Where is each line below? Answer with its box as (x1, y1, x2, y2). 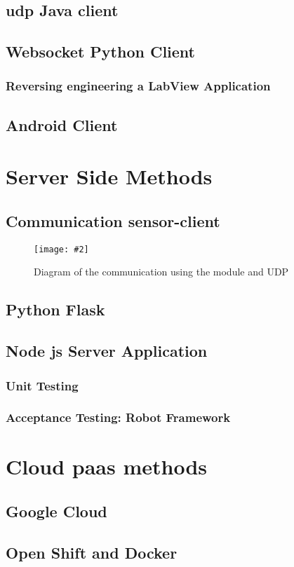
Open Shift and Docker (6, 541, 178, 563)
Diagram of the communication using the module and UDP (34, 264, 289, 279)
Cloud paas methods (6, 452, 208, 481)
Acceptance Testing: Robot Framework (6, 409, 231, 426)
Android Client (6, 114, 118, 135)
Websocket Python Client (6, 41, 195, 62)
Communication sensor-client (6, 210, 220, 231)
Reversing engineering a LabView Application (6, 77, 271, 95)
